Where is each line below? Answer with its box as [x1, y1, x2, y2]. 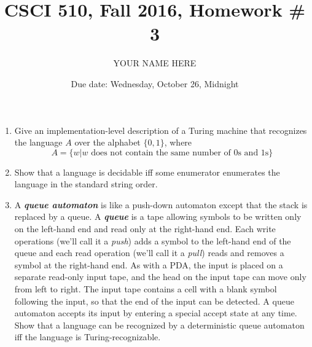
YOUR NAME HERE [113, 57, 197, 69]
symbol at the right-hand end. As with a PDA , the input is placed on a [14, 258, 283, 271]
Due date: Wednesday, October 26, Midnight [71, 77, 239, 90]
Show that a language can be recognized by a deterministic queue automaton [14, 318, 305, 331]
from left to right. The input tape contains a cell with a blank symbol [14, 283, 277, 295]
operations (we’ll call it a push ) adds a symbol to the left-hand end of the [14, 234, 291, 247]
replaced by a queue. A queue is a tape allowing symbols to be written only [14, 210, 302, 223]
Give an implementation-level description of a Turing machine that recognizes [14, 123, 307, 136]
